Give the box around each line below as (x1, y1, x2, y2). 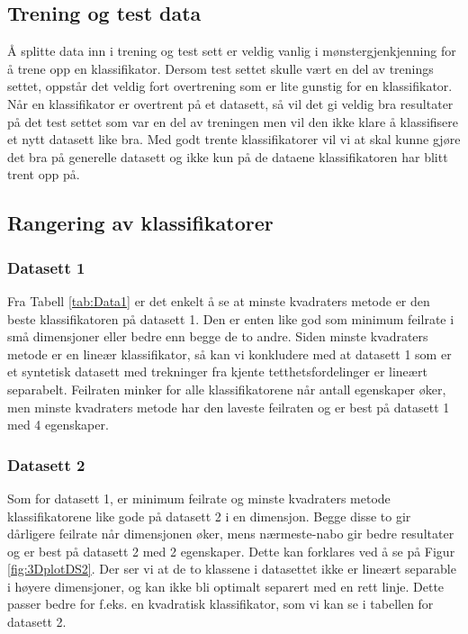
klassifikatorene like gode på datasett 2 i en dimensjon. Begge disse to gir (7, 506, 411, 525)
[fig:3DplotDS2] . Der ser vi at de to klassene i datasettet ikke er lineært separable (7, 559, 456, 578)
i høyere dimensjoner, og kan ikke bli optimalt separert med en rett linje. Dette (7, 576, 445, 595)
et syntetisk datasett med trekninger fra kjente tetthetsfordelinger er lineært (7, 362, 427, 381)
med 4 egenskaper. (7, 415, 109, 434)
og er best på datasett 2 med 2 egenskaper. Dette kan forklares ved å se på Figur (7, 541, 455, 560)
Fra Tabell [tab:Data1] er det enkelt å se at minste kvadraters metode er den (7, 291, 430, 310)
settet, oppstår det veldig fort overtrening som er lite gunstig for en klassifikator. (7, 77, 453, 95)
